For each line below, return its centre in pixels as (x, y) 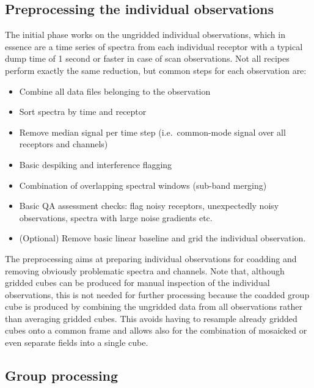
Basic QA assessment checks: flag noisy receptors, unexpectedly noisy (149, 206)
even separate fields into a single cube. (77, 342)
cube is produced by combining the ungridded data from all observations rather (154, 306)
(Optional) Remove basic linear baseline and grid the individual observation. (162, 238)
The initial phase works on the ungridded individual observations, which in (145, 35)
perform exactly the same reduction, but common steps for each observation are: (156, 70)
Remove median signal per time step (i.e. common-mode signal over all (152, 132)
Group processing (62, 375)
